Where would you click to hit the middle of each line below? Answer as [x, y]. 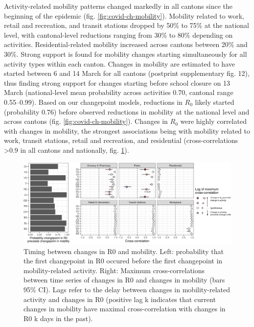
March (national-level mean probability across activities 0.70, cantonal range [119, 92]
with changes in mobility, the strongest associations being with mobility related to [127, 130]
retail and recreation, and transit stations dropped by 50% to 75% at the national [127, 25]
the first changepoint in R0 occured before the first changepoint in [123, 261]
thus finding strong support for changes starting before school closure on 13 [117, 82]
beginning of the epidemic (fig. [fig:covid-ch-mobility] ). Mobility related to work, [124, 15]
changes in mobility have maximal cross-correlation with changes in [125, 309]
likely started [215, 102]
